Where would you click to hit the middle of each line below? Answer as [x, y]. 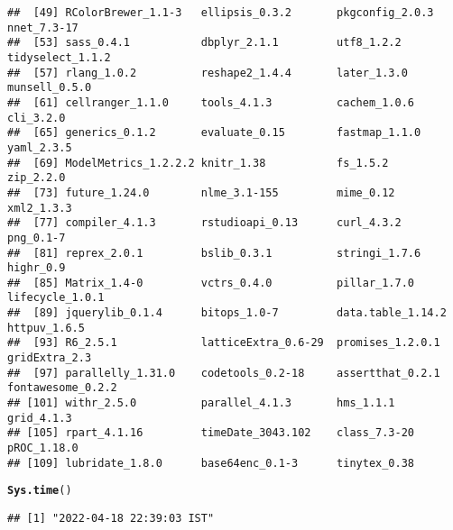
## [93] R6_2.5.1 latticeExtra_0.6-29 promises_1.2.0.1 [224, 343]
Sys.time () [40, 491]
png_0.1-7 [37, 238]
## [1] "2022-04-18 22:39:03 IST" [111, 518]
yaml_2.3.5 [40, 147]
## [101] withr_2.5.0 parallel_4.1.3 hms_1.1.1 [201, 403]
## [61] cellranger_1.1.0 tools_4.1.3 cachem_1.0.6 [211, 102]
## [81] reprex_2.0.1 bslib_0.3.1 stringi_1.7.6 [214, 253]
